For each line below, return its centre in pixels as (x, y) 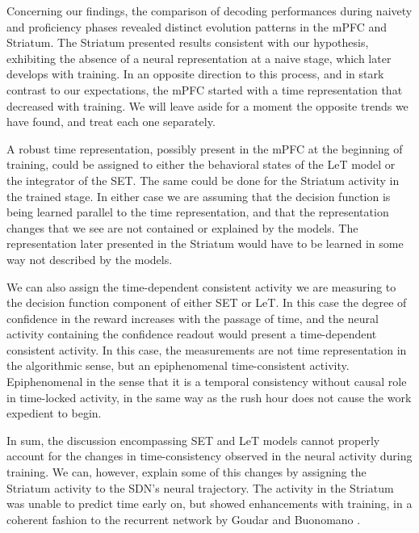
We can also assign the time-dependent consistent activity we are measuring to (201, 286)
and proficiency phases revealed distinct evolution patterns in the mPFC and (197, 26)
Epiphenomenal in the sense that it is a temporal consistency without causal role (207, 382)
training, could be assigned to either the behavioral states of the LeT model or (201, 164)
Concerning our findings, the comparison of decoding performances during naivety (209, 10)
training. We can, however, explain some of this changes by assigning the (186, 472)
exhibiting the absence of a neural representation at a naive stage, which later (199, 58)
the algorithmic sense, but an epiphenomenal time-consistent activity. (178, 365)
